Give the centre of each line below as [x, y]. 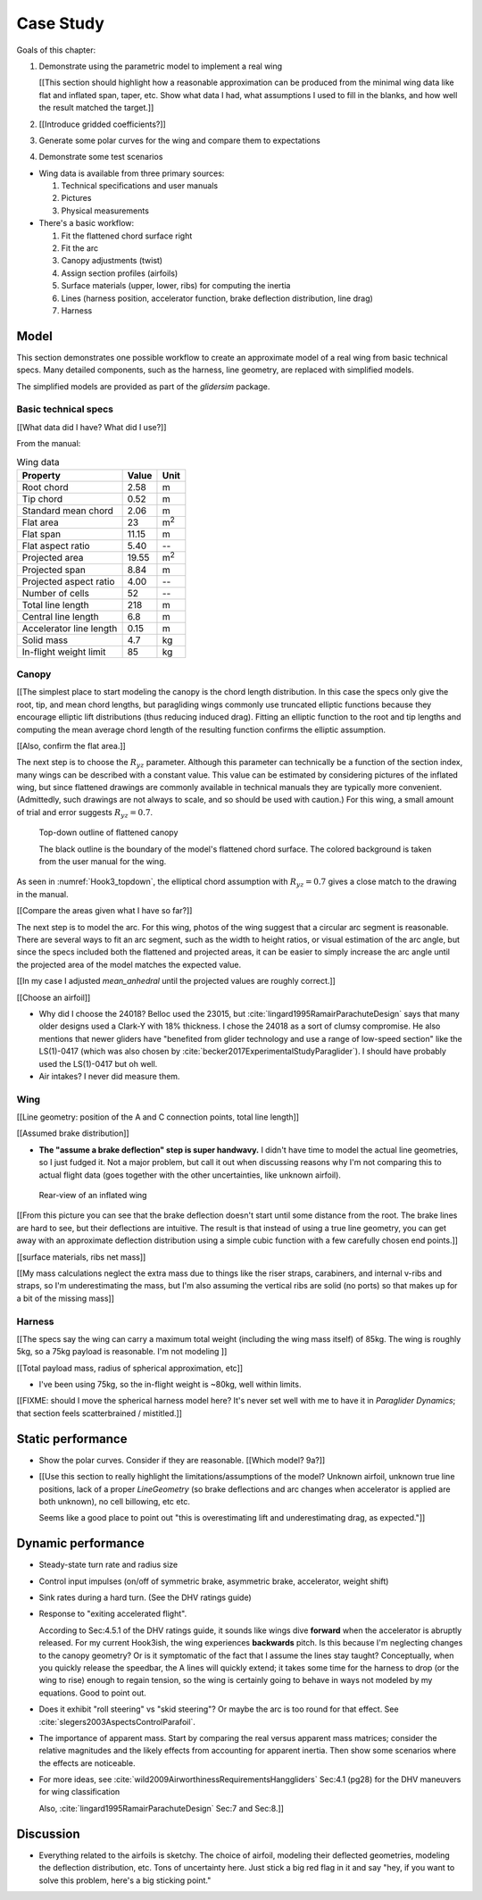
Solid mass [45, 640]
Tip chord [42, 498]
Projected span [54, 570]
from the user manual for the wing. [103, 862]
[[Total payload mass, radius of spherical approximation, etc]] [130, 1368]
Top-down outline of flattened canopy [108, 833]
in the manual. [42, 894]
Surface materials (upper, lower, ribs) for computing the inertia [176, 286]
